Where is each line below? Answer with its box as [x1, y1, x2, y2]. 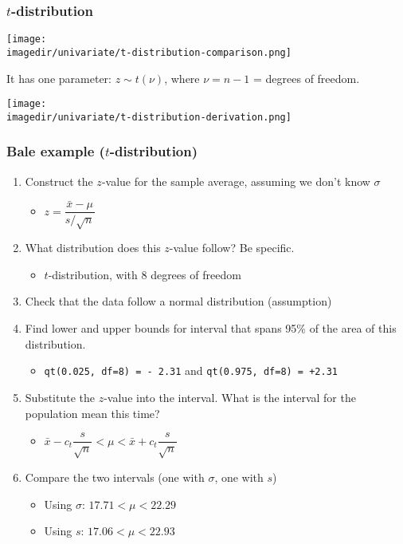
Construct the [25, 172, 93, 189]
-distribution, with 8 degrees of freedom [48, 266, 241, 282]
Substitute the [25, 388, 96, 405]
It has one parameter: [6, 69, 112, 86]
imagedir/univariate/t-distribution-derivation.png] [6, 111, 291, 123]
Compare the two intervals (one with [25, 468, 205, 485]
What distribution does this [25, 239, 161, 256]
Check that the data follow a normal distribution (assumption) [25, 293, 332, 309]
